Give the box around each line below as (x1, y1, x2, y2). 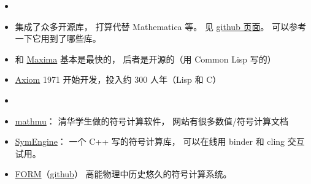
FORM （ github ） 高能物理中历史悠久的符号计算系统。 (15, 167, 232, 180)
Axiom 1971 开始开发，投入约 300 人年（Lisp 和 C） (15, 73, 221, 86)
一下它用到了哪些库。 (15, 32, 101, 45)
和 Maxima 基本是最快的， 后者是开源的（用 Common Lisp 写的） (15, 52, 276, 65)
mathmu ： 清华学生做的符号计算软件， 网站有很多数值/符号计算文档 (15, 114, 289, 127)
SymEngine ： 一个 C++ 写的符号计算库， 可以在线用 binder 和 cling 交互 (15, 135, 305, 148)
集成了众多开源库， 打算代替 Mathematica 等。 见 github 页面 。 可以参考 (15, 20, 307, 33)
